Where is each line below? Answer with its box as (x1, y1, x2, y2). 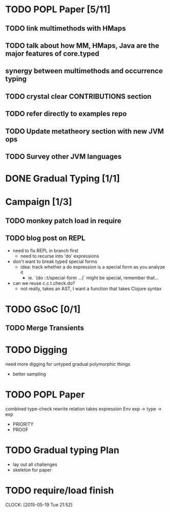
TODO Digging (5, 344, 68, 356)
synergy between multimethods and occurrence (5, 66, 163, 75)
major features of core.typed (5, 49, 100, 58)
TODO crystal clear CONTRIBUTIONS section (5, 92, 152, 101)
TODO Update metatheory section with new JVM (5, 127, 164, 136)
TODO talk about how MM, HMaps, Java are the (5, 41, 160, 50)
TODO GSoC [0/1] (5, 303, 81, 315)
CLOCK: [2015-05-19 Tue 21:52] (5, 501, 73, 507)
